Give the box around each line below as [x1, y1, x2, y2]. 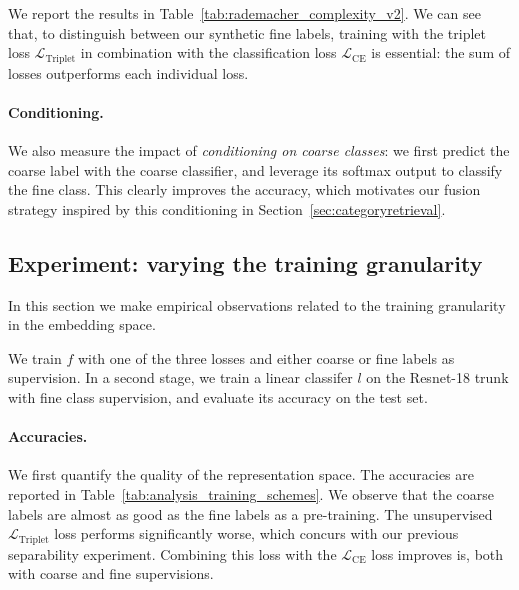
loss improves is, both [371, 543, 504, 564]
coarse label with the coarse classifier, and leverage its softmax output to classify [8, 159, 503, 180]
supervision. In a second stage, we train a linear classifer [8, 367, 353, 388]
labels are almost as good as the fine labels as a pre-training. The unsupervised [8, 503, 493, 524]
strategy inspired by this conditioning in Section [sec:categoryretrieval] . [8, 198, 446, 219]
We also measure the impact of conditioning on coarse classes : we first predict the [8, 140, 510, 161]
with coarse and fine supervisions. [8, 563, 214, 584]
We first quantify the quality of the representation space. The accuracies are [8, 464, 474, 485]
